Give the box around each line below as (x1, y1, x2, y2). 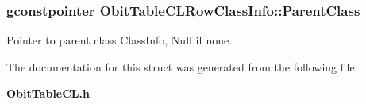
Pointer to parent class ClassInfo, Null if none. (6, 32, 233, 48)
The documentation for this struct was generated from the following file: (6, 58, 358, 75)
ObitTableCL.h (6, 85, 90, 102)
